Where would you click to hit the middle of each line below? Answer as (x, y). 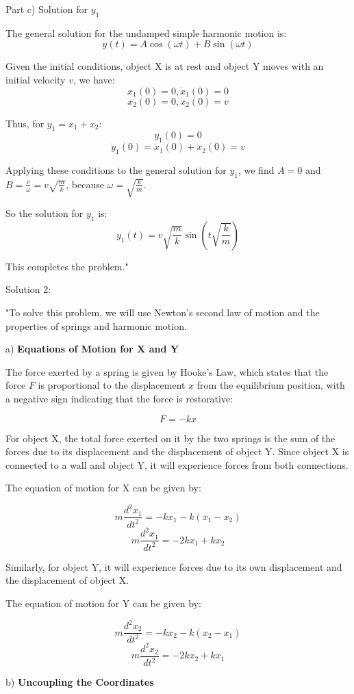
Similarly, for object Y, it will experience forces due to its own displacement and (174, 566)
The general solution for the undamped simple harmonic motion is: (146, 33)
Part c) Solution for (47, 9)
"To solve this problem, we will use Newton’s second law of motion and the (163, 312)
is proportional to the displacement (112, 385)
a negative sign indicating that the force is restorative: (119, 398)
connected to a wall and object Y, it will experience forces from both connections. (177, 464)
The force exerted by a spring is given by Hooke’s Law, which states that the (167, 371)
